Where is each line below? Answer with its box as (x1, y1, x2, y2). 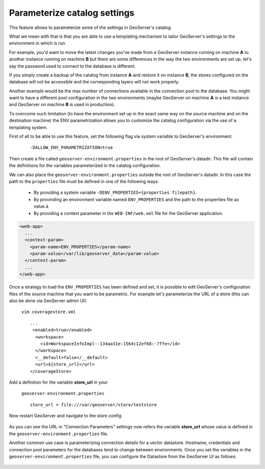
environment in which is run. (9, 40, 66, 46)
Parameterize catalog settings (9, 7, 134, 18)
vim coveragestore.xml (21, 309, 76, 315)
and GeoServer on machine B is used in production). (9, 102, 115, 107)
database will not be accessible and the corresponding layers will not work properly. (9, 79, 180, 85)
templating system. (9, 124, 48, 130)
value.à (33, 204, 49, 209)
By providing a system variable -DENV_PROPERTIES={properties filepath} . (33, 189, 197, 196)
